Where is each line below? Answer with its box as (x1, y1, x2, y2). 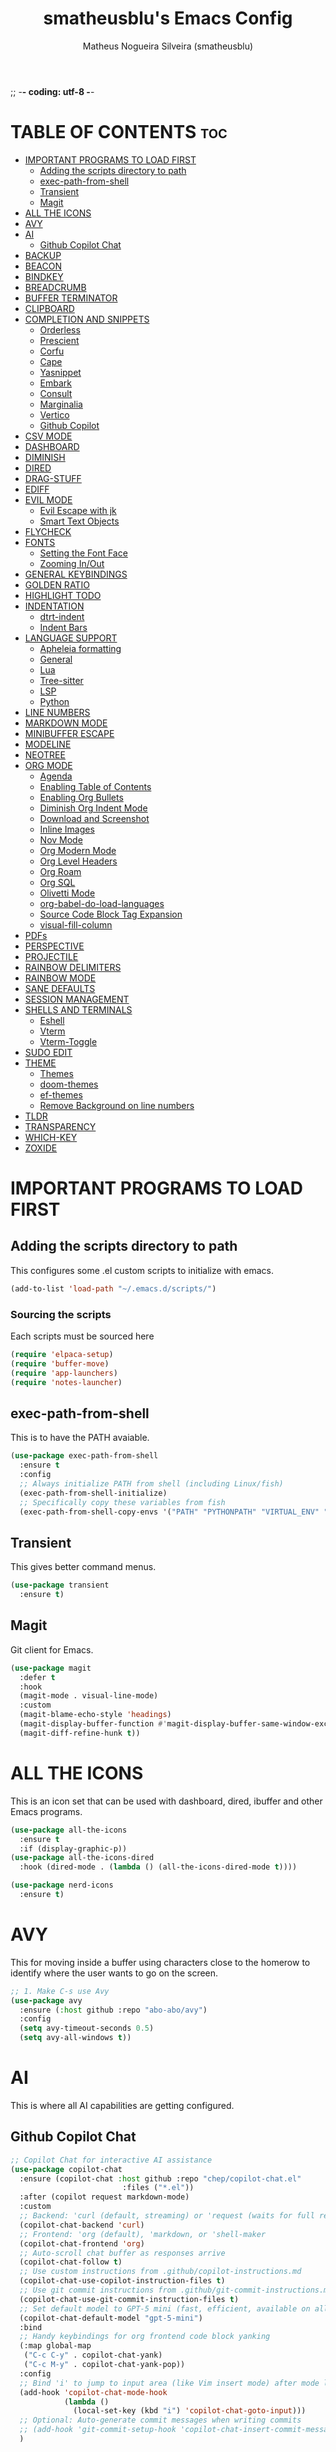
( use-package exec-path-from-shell (10, 1451, 159, 1461)
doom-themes (39, 1078, 99, 1090)
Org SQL (39, 876, 76, 888)
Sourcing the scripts (10, 1307, 112, 1321)
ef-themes (39, 1088, 83, 1101)
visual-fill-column (39, 918, 113, 931)
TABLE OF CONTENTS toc (10, 121, 228, 144)
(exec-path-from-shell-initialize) (19, 1488, 168, 1498)
